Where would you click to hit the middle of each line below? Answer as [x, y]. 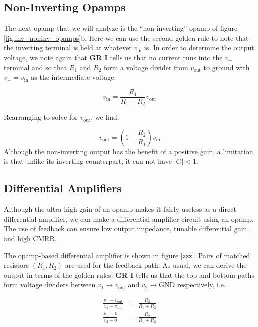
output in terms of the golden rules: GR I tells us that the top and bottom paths [129, 275]
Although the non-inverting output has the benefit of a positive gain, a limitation [129, 151]
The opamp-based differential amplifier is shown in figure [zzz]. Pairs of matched [127, 255]
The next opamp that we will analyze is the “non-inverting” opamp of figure [121, 28]
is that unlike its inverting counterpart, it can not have [88, 161]
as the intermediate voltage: [74, 77]
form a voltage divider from [146, 67]
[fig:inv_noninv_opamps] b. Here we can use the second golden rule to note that [126, 38]
